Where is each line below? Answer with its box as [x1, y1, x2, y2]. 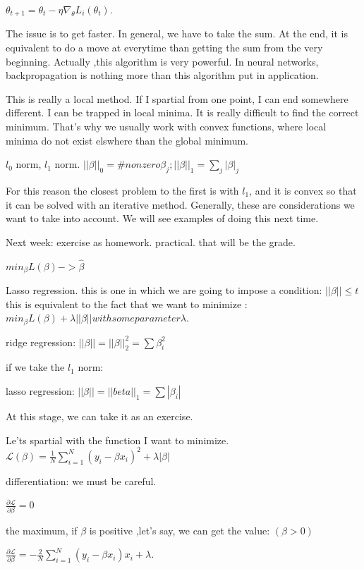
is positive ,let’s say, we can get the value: [89, 522, 270, 537]
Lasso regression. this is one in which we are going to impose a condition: [6, 283, 322, 298]
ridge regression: [6, 334, 76, 349]
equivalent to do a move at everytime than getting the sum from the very [6, 40, 323, 55]
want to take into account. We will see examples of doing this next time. [6, 211, 319, 226]
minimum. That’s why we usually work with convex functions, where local [6, 119, 327, 134]
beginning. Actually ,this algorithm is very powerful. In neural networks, [6, 54, 319, 68]
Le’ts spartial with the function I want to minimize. [6, 432, 229, 447]
